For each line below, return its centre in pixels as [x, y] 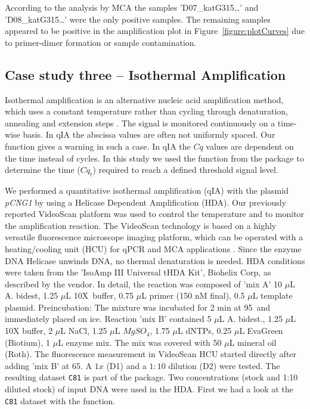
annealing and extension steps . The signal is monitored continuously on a [140, 123]
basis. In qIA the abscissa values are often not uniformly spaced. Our [149, 134]
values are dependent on [250, 146]
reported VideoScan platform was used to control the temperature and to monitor [155, 214]
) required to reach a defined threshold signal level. [185, 170]
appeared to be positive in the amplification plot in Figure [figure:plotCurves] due [155, 31]
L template [272, 295]
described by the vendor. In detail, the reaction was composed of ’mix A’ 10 [144, 283]
